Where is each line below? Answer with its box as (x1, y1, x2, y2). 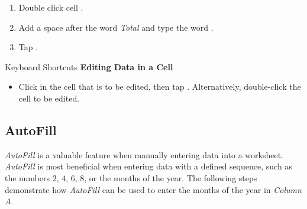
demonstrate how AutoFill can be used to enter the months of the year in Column (5, 183, 302, 195)
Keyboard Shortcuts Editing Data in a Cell (5, 60, 173, 73)
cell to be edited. (18, 92, 80, 104)
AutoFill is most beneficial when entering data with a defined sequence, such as (5, 160, 292, 172)
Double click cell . (18, 1, 83, 13)
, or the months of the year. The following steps (84, 171, 257, 184)
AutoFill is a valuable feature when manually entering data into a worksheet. (5, 148, 283, 161)
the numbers (5, 171, 50, 184)
